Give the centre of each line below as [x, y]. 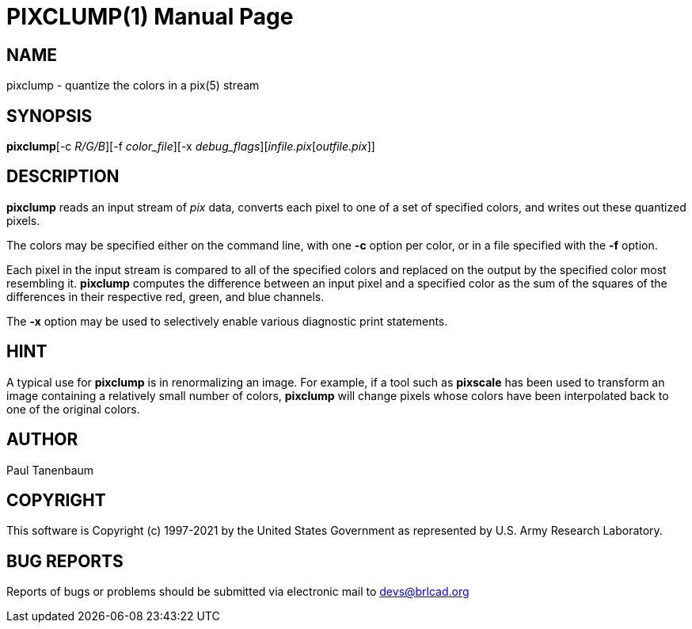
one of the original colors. [73, 409]
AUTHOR [42, 440]
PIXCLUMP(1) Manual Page [150, 17]
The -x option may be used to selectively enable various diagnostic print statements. [227, 321]
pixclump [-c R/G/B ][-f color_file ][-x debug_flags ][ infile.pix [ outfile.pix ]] [191, 147]
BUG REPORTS [65, 561]
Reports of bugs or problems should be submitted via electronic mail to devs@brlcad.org [238, 592]
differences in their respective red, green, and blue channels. [165, 296]
